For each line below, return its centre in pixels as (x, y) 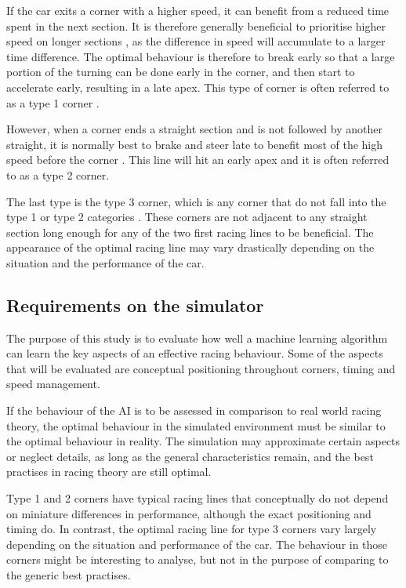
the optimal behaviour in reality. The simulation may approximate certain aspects (203, 441)
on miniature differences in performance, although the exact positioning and (189, 513)
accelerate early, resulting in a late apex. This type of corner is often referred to (198, 87)
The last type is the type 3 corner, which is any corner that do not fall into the (196, 201)
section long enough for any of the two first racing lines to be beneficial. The (190, 232)
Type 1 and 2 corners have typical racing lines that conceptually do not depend (198, 498)
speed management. (53, 384)
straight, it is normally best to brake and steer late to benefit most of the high (195, 144)
